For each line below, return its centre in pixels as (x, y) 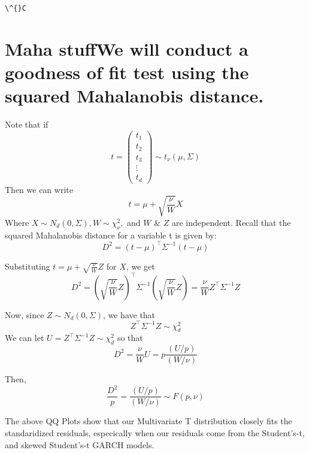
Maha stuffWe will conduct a (127, 48)
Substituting (28, 266)
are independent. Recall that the (231, 222)
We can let (25, 338)
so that (130, 338)
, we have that (129, 314)
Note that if (27, 124)
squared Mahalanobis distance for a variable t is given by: (111, 235)
